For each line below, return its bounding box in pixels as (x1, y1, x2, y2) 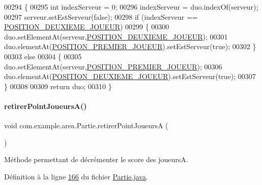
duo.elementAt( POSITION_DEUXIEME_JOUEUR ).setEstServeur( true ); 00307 (4, 71, 256, 82)
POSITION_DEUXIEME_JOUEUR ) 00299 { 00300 (4, 21, 169, 32)
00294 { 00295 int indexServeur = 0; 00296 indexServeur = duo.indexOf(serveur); (4, 2, 258, 12)
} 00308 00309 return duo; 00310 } (4, 81, 112, 91)
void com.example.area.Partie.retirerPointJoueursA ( (4, 120, 168, 131)
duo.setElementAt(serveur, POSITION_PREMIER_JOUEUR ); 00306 (4, 61, 222, 71)
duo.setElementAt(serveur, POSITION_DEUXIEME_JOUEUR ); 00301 (4, 31, 228, 42)
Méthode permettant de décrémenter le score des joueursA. (4, 154, 188, 165)
